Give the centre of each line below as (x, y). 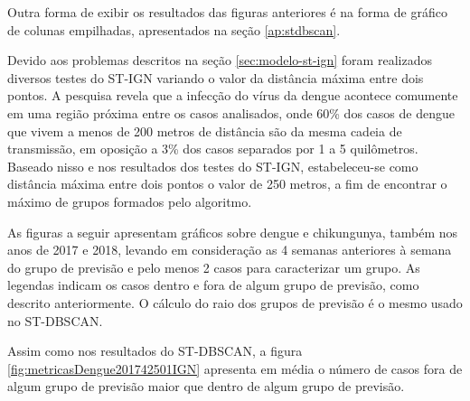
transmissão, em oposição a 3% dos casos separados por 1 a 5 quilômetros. (213, 149)
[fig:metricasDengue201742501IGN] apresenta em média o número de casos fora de (235, 368)
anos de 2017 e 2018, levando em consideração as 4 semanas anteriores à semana (230, 250)
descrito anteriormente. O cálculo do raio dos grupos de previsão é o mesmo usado (235, 302)
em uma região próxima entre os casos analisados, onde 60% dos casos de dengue (231, 112)
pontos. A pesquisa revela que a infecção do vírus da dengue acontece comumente (233, 95)
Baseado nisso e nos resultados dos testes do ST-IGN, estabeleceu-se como (213, 166)
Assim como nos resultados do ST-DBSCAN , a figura (155, 351)
